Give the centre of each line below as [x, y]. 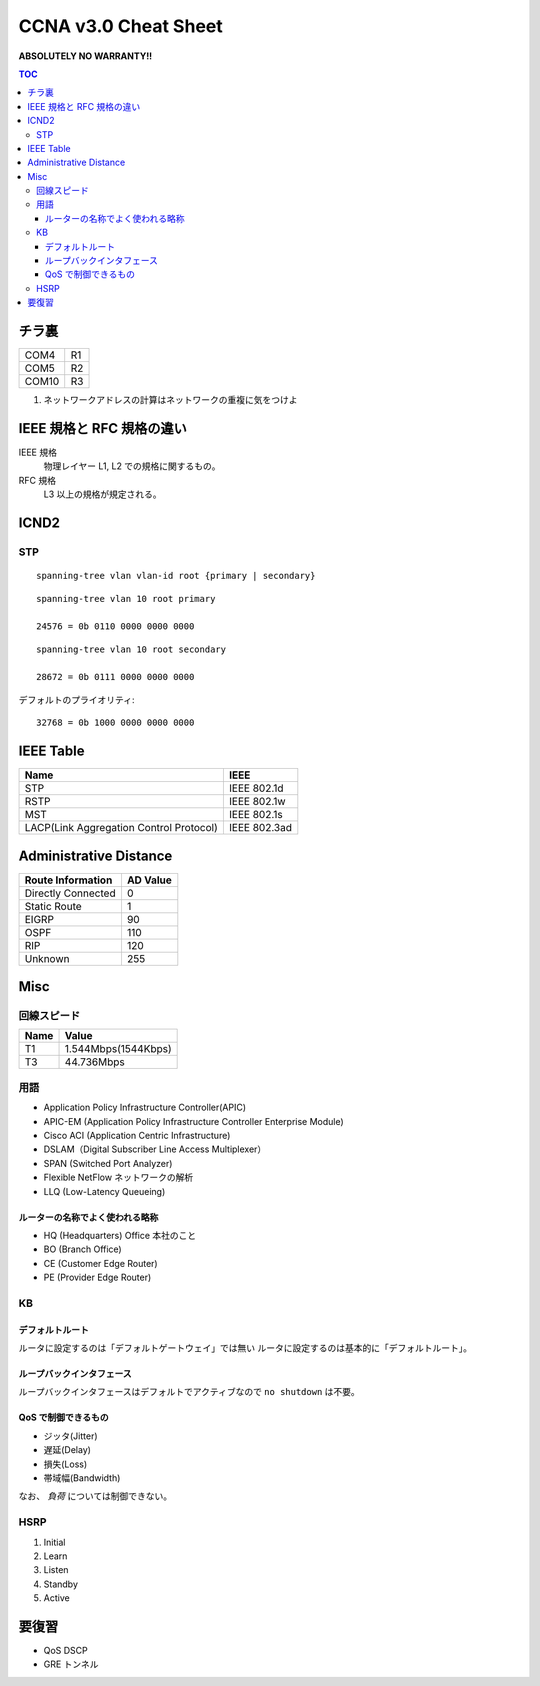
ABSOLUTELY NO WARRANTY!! [85, 56]
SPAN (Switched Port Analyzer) [108, 1163]
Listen [56, 1570]
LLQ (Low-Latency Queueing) [104, 1191]
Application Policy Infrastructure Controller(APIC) [145, 1107]
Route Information [68, 880]
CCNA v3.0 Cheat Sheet [121, 26]
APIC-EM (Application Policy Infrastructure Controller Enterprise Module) [193, 1121]
